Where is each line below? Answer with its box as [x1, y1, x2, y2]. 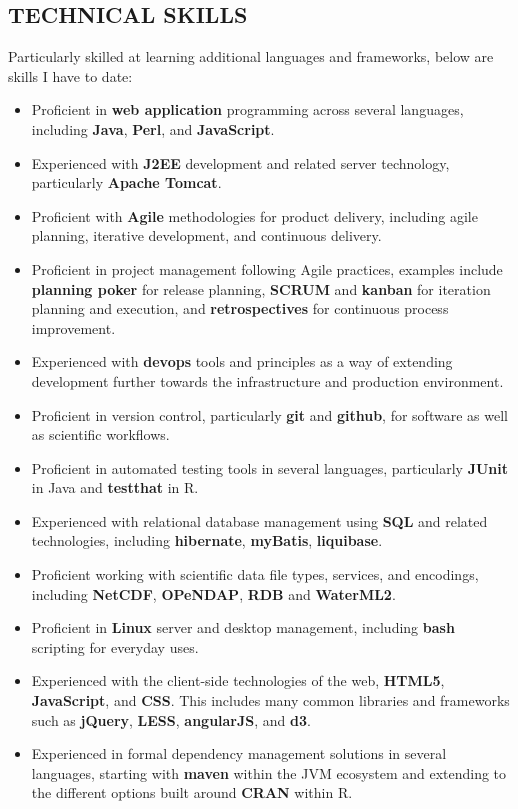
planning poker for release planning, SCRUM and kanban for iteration [31, 278, 491, 299]
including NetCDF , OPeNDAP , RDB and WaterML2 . [31, 583, 396, 604]
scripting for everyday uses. [31, 636, 199, 657]
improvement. [31, 317, 116, 338]
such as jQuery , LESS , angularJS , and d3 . [31, 709, 311, 730]
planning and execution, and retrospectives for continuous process [31, 298, 449, 319]
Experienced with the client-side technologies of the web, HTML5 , [31, 670, 445, 691]
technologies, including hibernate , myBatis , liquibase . [31, 530, 383, 551]
